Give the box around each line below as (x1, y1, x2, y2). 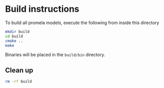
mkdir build (5, 29, 30, 34)
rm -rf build (5, 79, 32, 84)
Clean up (5, 66, 34, 74)
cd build (5, 33, 23, 39)
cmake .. (5, 38, 23, 43)
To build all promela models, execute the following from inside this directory (5, 20, 160, 26)
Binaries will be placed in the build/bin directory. (5, 52, 105, 58)
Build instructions (5, 3, 80, 15)
